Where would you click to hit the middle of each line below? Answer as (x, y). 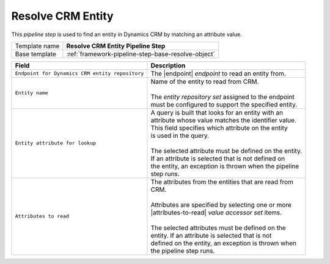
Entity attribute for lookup (56, 143)
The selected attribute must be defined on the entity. (226, 151)
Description (168, 66)
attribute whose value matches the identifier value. (223, 120)
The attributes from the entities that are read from (222, 182)
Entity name (31, 93)
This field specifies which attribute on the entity (219, 127)
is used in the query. (180, 135)
